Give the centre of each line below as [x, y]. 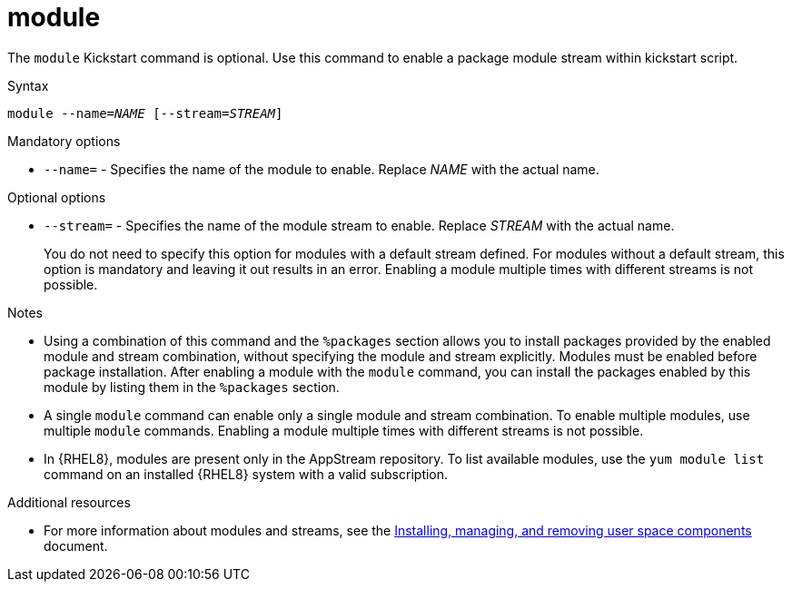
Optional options [57, 197]
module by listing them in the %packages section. [192, 387]
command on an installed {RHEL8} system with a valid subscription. [246, 474]
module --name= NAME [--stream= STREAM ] [145, 113]
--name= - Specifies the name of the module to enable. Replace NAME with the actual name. [322, 169]
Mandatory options [64, 141]
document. [76, 545]
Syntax [28, 85]
